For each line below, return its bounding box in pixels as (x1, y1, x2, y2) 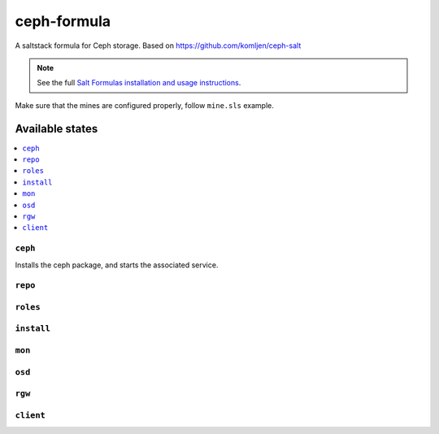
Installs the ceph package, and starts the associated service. (15, 260, 219, 270)
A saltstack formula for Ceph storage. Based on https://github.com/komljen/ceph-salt (15, 41, 302, 50)
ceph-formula (15, 12, 111, 30)
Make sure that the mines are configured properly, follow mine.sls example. (15, 100, 274, 110)
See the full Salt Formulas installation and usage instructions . (37, 78, 241, 88)
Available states (15, 122, 98, 136)
